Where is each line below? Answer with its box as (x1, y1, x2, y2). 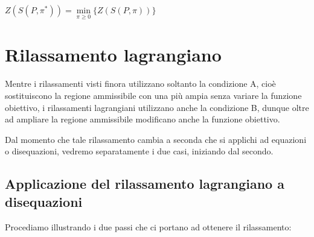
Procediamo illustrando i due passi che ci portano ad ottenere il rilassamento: (5, 220, 292, 233)
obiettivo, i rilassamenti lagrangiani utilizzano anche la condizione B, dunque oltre (5, 101, 309, 113)
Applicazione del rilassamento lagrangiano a (5, 174, 284, 193)
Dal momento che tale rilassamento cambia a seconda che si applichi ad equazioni (5, 133, 307, 145)
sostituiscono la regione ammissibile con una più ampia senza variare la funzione (5, 89, 302, 101)
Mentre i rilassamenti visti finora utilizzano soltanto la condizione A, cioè (5, 77, 276, 90)
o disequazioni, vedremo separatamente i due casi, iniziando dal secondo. (5, 145, 274, 157)
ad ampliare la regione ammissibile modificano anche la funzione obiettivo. (5, 113, 280, 125)
